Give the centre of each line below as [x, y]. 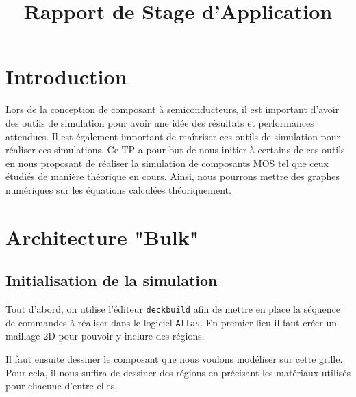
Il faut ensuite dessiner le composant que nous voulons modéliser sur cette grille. [174, 358]
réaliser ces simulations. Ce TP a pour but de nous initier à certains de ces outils [175, 150]
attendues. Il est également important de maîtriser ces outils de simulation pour [173, 136]
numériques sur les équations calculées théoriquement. [118, 189]
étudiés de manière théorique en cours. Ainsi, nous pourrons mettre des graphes [173, 176]
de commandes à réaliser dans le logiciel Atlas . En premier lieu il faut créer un [171, 322]
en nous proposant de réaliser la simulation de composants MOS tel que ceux [167, 163]
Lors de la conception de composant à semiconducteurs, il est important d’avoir [173, 109]
